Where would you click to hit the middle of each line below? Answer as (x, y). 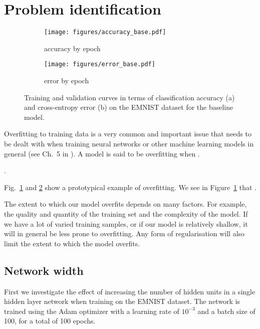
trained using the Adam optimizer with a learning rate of (92, 311)
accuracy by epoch (72, 48)
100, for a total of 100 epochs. (50, 321)
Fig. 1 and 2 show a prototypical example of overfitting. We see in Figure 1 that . (130, 187)
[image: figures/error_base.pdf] (100, 64)
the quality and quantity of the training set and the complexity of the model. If (126, 213)
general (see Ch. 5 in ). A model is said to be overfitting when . (102, 153)
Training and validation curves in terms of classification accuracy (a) (129, 97)
